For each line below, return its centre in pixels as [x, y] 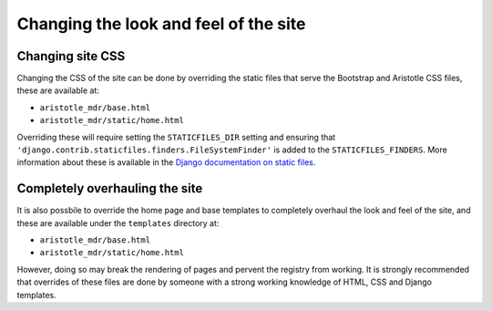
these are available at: [58, 90]
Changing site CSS [71, 56]
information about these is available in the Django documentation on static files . [166, 162]
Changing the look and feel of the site [161, 24]
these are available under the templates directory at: [118, 223]
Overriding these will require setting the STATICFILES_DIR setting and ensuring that [176, 137]
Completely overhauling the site [110, 188]
